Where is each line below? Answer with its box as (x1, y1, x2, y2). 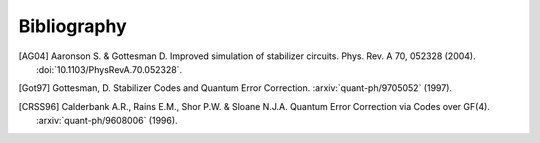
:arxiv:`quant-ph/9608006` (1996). (36, 115, 179, 127)
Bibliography (18, 15, 127, 37)
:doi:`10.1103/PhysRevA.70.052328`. (36, 63, 183, 75)
